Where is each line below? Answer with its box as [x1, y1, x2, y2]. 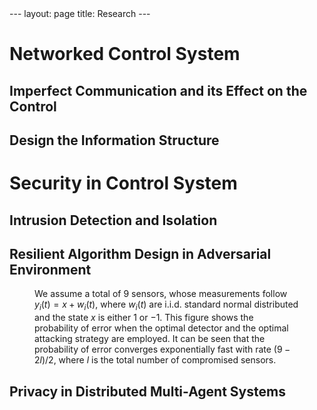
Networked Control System [9, 43, 241, 66]
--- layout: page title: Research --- [9, 8, 151, 19]
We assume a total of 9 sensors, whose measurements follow [34, 288, 288, 300]
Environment [9, 261, 92, 278]
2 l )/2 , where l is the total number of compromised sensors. [34, 354, 277, 366]
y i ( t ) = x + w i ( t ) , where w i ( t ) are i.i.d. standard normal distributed [34, 298, 299, 313]
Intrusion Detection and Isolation [9, 212, 218, 229]
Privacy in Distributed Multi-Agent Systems [9, 383, 286, 400]
